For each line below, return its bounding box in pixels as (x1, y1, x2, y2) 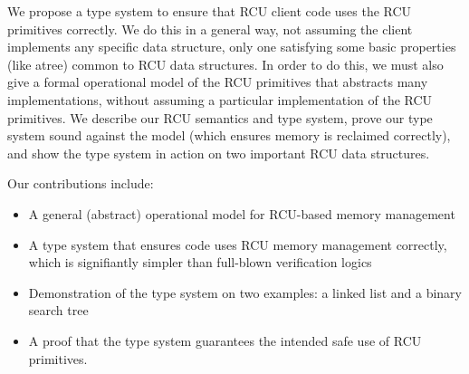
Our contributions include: (7, 174, 154, 193)
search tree (28, 301, 89, 320)
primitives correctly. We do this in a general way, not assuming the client (7, 19, 413, 38)
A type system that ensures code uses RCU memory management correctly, (28, 235, 447, 254)
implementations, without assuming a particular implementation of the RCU (7, 90, 433, 109)
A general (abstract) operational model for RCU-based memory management (28, 204, 455, 223)
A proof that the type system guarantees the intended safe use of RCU (28, 331, 422, 350)
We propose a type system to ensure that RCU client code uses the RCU (7, 2, 412, 20)
